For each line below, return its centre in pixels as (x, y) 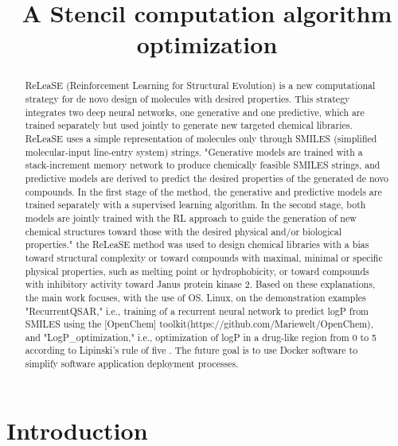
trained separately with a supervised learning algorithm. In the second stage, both (195, 205)
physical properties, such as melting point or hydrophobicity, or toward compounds (197, 271)
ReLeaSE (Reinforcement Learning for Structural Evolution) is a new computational (200, 85)
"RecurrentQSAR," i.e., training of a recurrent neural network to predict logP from (197, 310)
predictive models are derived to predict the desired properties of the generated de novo (207, 178)
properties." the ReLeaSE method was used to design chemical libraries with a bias (197, 244)
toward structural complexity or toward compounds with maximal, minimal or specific (204, 257)
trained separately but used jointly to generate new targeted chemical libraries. (189, 125)
